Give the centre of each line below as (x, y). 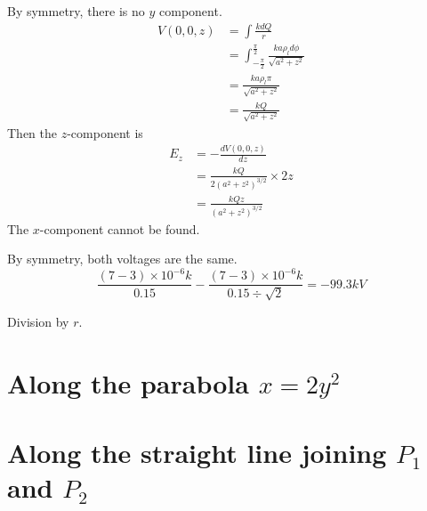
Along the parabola (128, 382)
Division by (38, 321)
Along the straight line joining (197, 453)
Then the (32, 132)
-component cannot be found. (120, 228)
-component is (105, 132)
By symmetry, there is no (76, 11)
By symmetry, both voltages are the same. (122, 259)
